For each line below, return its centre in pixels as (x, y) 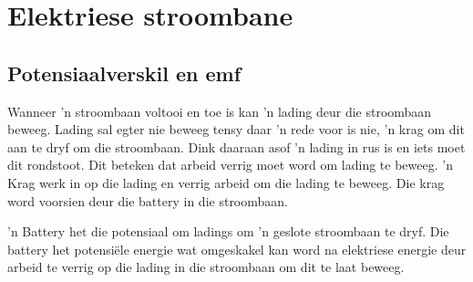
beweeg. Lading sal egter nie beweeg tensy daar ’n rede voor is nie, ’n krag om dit (236, 129)
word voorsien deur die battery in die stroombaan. (148, 200)
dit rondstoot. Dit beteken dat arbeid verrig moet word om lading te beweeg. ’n (230, 165)
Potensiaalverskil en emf (124, 73)
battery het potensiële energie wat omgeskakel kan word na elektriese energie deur (237, 249)
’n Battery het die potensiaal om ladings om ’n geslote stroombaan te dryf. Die (228, 231)
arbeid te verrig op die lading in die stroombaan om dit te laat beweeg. (206, 267)
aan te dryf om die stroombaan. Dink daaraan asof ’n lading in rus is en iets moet (236, 146)
